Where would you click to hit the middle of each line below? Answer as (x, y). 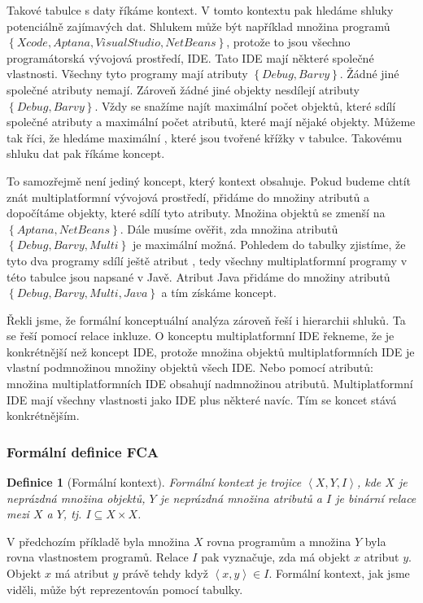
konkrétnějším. (43, 415)
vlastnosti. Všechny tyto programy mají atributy (127, 74)
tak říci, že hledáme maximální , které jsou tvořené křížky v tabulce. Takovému (204, 137)
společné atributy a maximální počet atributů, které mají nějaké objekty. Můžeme (211, 122)
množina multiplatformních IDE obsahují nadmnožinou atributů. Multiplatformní (210, 384)
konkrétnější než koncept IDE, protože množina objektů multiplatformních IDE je (211, 351)
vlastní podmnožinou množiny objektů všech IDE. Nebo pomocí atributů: (190, 367)
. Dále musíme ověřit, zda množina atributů (229, 228)
